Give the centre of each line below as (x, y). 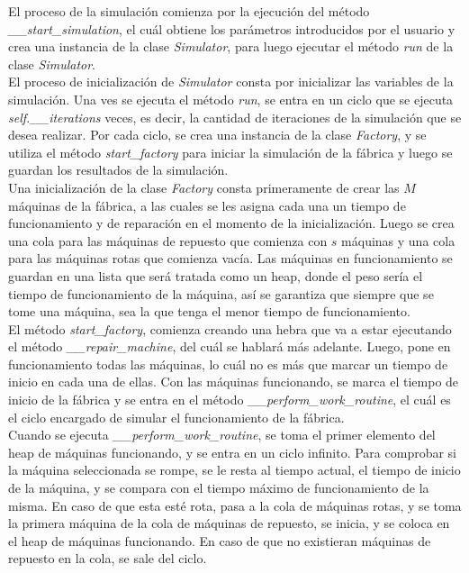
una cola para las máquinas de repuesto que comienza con (168, 240)
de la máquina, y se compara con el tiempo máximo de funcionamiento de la (219, 488)
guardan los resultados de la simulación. (118, 170)
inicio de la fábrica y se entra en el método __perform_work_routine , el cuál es (230, 400)
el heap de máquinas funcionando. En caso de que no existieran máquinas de (220, 540)
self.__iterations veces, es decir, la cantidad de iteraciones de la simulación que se (235, 117)
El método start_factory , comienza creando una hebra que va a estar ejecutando (230, 328)
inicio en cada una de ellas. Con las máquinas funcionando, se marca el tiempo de (234, 382)
